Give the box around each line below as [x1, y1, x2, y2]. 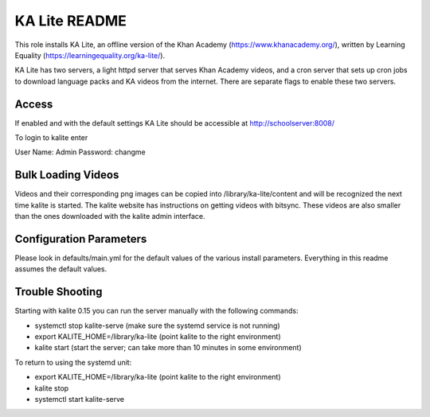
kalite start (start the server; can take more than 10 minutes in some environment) [34, 343, 302, 353]
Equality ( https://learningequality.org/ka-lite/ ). [14, 50, 166, 60]
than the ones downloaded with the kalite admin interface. [14, 212, 206, 221]
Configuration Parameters [14, 232, 147, 246]
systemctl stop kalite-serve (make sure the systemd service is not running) [34, 321, 280, 330]
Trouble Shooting [14, 285, 103, 298]
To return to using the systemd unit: [14, 357, 132, 367]
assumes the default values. [14, 264, 107, 274]
